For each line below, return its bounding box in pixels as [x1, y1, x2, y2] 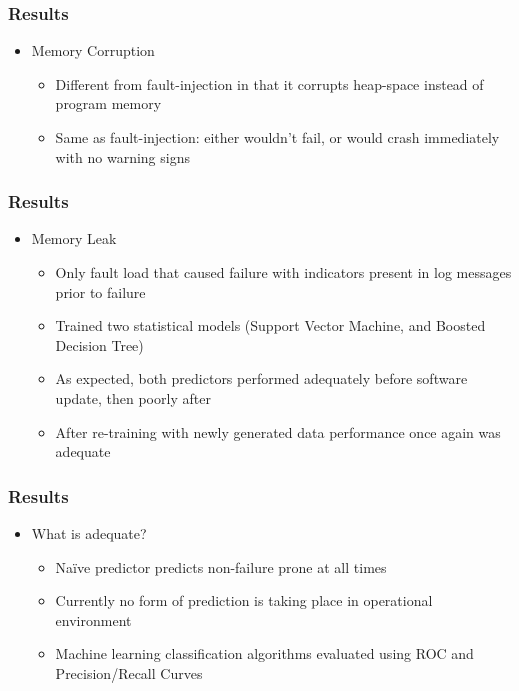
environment [55, 609, 132, 630]
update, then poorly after [55, 387, 211, 408]
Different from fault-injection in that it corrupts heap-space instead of [55, 73, 484, 94]
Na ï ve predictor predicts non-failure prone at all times [55, 556, 387, 577]
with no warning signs [55, 146, 190, 167]
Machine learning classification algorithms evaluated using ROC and [55, 643, 474, 664]
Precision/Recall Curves [55, 662, 203, 683]
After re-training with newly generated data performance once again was [55, 421, 501, 442]
